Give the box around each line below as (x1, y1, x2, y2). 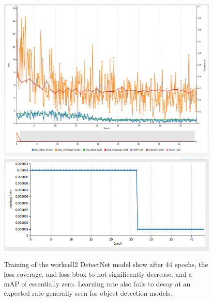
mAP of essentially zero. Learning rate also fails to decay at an (4, 278, 191, 288)
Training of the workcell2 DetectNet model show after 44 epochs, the (4, 259, 208, 269)
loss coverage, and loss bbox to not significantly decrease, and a (4, 268, 192, 279)
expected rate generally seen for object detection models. (4, 288, 172, 298)
